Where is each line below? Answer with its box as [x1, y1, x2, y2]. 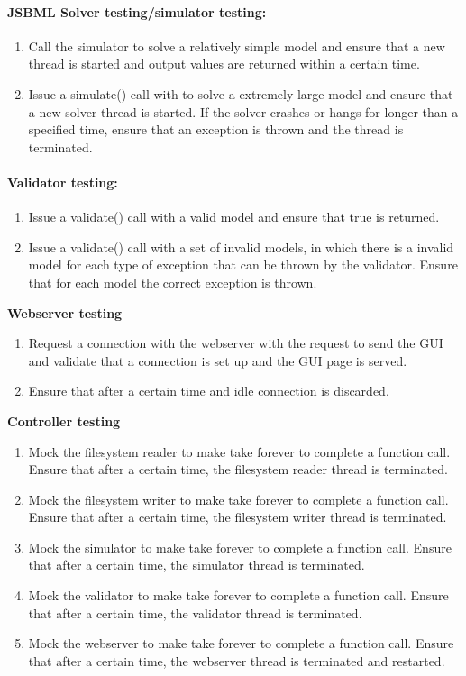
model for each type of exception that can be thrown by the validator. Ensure [28, 255, 458, 274]
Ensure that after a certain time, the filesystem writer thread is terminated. [28, 507, 447, 526]
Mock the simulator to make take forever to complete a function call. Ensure [28, 537, 452, 556]
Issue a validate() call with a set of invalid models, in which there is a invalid [28, 237, 454, 256]
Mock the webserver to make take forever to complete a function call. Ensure [28, 634, 454, 653]
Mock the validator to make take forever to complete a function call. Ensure [28, 586, 449, 605]
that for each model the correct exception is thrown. [28, 272, 317, 291]
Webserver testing [7, 303, 123, 322]
